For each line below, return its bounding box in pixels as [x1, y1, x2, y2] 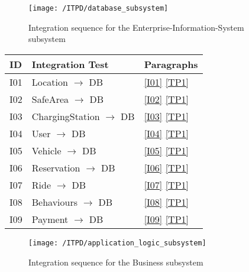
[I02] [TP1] [144, 92, 189, 106]
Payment [31, 212, 69, 226]
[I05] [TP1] [144, 143, 189, 157]
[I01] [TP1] [144, 75, 189, 89]
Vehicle [31, 143, 62, 157]
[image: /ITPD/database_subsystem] [28, 4, 169, 12]
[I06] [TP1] [144, 160, 189, 174]
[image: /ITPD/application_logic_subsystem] [28, 238, 206, 247]
